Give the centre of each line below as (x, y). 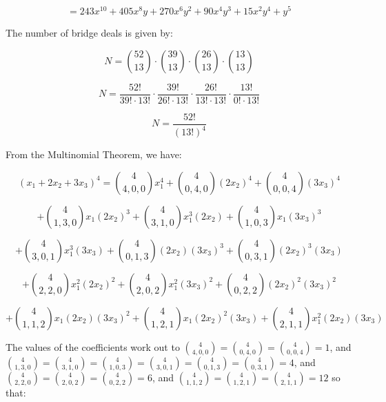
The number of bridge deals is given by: (89, 33)
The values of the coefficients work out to (93, 346)
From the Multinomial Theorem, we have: (94, 154)
